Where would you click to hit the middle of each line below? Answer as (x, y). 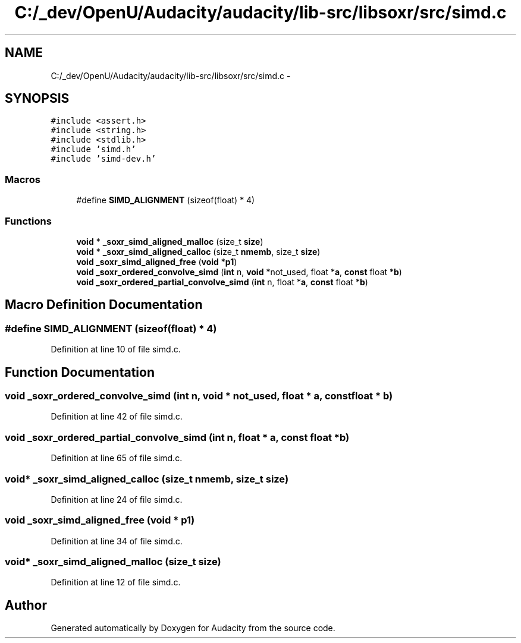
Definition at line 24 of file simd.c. (117, 499)
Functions (28, 221)
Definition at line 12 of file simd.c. (116, 582)
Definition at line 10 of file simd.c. (116, 349)
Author (26, 605)
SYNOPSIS (37, 99)
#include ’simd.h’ (93, 149)
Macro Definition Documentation (104, 305)
